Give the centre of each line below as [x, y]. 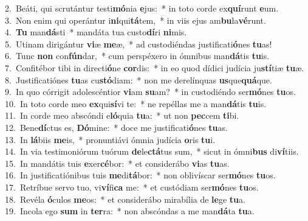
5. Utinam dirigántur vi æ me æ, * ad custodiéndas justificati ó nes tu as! [139, 44]
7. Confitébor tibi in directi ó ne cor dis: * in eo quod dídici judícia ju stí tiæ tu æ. [155, 67]
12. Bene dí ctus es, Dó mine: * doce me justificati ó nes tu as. [116, 127]
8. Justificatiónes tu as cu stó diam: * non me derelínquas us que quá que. [139, 79]
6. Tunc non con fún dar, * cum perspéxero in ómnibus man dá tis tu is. [137, 56]
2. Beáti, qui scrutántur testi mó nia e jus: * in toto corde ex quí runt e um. [142, 8]
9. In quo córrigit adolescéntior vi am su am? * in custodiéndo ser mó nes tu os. [150, 92]
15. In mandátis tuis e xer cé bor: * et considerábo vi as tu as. [117, 163]
